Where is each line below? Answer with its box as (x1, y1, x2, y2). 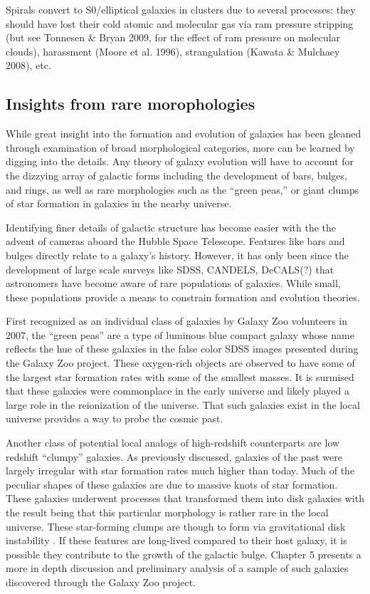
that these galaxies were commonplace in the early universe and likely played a (6, 383, 349, 398)
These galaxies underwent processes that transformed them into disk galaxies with (6, 491, 364, 506)
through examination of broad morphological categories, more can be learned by (6, 140, 355, 155)
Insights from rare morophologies (6, 93, 255, 115)
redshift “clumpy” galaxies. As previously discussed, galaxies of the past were (6, 449, 342, 464)
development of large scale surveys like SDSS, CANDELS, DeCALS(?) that (6, 261, 334, 276)
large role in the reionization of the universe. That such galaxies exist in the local (6, 397, 360, 412)
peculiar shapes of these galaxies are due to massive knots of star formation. (6, 476, 338, 491)
